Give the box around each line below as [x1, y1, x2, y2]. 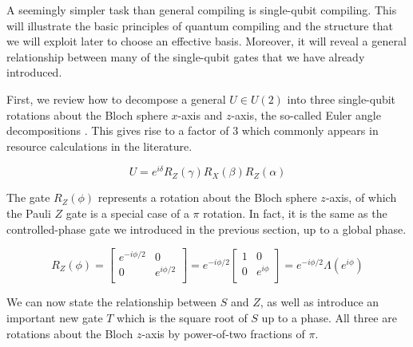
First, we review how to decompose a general [6, 90, 226, 107]
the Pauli [6, 205, 51, 222]
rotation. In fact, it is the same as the [203, 205, 387, 222]
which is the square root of [117, 310, 248, 326]
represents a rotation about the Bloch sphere [97, 189, 317, 206]
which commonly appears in [241, 122, 379, 139]
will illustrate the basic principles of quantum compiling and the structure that [6, 17, 393, 34]
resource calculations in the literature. [6, 137, 193, 154]
